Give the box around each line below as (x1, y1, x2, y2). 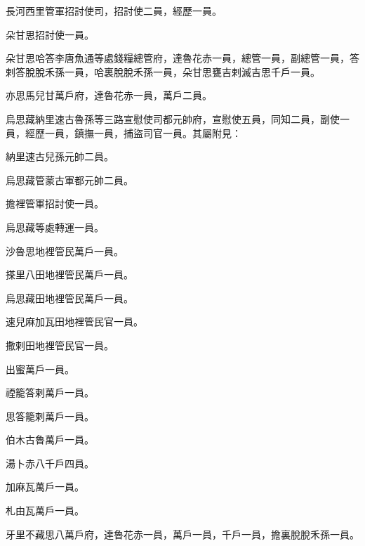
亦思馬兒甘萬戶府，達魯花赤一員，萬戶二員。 (6, 88, 212, 103)
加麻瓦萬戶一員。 (6, 479, 84, 494)
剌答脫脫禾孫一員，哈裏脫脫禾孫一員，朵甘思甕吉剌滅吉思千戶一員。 (6, 64, 320, 79)
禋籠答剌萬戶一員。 (6, 385, 94, 400)
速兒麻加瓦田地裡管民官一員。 (6, 314, 143, 329)
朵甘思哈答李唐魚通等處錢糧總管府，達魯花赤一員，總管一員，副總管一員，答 (6, 51, 359, 65)
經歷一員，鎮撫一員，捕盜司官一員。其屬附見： (25, 125, 241, 140)
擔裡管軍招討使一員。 (6, 196, 104, 211)
